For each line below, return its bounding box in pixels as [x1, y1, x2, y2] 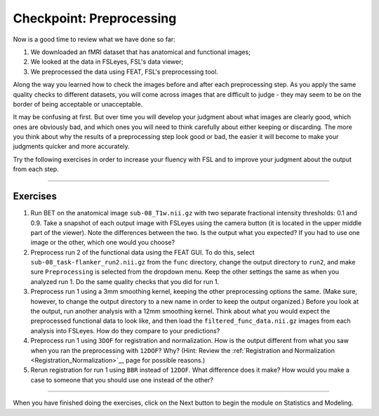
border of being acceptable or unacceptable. [13, 100, 143, 108]
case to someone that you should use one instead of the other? [30, 375, 213, 384]
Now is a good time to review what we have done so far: [13, 35, 175, 43]
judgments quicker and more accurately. [13, 142, 130, 151]
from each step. [13, 165, 59, 173]
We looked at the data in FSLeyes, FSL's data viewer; [30, 58, 184, 66]
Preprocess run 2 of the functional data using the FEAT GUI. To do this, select [30, 248, 255, 256]
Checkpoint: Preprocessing [13, 11, 177, 26]
